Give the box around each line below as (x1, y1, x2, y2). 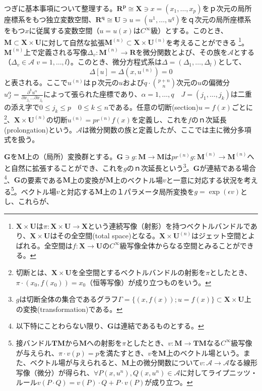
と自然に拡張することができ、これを (4, 162, 124, 173)
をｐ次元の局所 (202, 3, 252, 13)
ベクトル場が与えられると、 (30, 357, 122, 368)
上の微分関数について (129, 357, 200, 368)
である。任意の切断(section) (108, 102, 199, 112)
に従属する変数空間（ (29, 25, 100, 35)
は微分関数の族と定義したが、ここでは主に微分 (82, 124, 237, 135)
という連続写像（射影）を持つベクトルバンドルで (88, 220, 250, 231)
